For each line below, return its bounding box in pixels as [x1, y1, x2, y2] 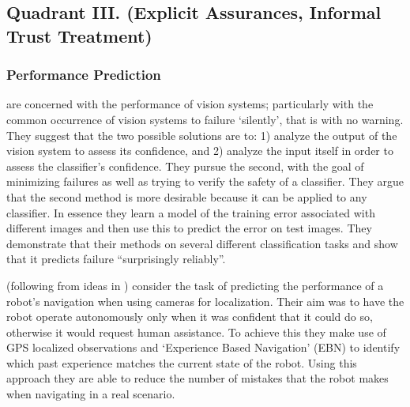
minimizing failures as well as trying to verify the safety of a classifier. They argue [6, 173, 404, 190]
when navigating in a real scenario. [6, 386, 175, 402]
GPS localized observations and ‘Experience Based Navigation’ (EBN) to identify [6, 339, 401, 356]
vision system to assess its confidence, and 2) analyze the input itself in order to [6, 142, 393, 159]
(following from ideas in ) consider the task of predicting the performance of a [6, 277, 384, 293]
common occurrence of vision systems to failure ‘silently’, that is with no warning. [6, 111, 404, 127]
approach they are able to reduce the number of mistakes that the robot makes [6, 370, 389, 386]
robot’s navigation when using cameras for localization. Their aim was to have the [6, 292, 404, 309]
